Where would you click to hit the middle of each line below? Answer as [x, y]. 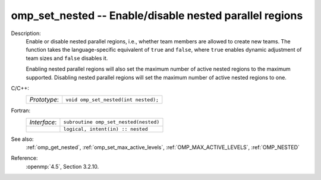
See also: [22, 139]
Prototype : [44, 100]
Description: [26, 33]
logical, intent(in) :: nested [106, 129]
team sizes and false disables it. [67, 58]
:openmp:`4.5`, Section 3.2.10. [62, 166]
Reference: [24, 158]
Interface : [43, 122]
